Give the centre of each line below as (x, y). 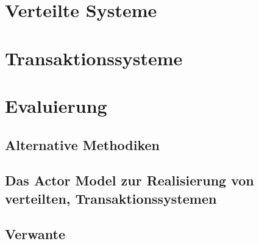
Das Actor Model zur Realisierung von (129, 180)
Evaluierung (56, 105)
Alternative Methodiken (83, 144)
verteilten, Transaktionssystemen (111, 198)
